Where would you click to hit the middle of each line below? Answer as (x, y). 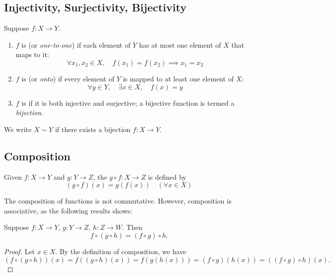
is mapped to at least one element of (178, 78)
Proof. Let (19, 251)
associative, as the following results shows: (68, 210)
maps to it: (32, 54)
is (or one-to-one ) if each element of (76, 44)
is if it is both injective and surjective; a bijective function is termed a (128, 103)
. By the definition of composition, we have (121, 251)
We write (18, 129)
